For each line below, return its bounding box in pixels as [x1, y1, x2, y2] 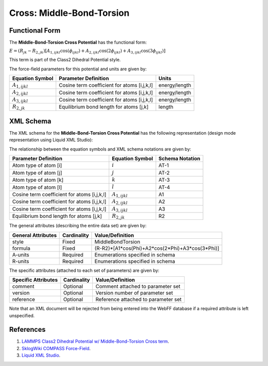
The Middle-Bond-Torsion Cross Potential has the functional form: [9, 40, 147, 46]
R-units [12, 258, 29, 264]
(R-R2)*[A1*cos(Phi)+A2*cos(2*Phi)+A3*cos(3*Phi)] [94, 245, 219, 252]
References [9, 325, 46, 334]
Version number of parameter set [95, 290, 173, 297]
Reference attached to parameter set [95, 296, 182, 303]
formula [12, 245, 31, 252]
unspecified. [9, 313, 35, 318]
